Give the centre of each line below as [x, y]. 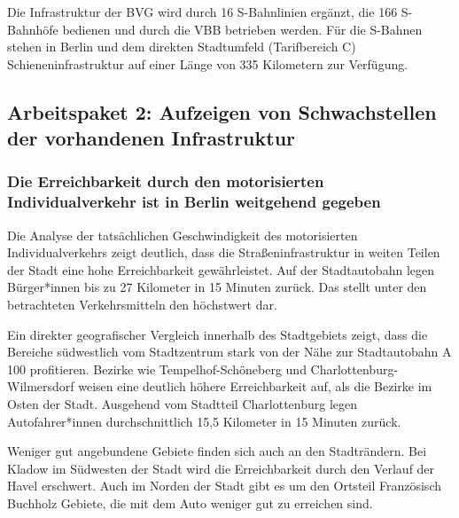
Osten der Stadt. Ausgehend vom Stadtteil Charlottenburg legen [183, 404]
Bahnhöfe [33, 29]
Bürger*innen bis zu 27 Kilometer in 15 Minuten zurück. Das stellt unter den [217, 287]
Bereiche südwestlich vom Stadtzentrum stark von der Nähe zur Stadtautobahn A [229, 352]
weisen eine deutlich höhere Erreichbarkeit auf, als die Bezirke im [255, 386]
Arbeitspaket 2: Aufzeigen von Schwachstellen [222, 111]
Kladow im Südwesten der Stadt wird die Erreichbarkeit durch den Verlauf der [221, 468]
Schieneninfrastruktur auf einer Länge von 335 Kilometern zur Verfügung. [208, 63]
